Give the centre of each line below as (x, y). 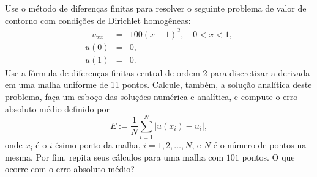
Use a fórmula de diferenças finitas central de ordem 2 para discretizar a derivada (158, 72)
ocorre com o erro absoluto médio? (70, 169)
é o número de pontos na (260, 145)
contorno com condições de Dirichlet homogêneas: (98, 20)
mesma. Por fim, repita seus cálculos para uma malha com (114, 157)
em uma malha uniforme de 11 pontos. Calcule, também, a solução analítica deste (158, 85)
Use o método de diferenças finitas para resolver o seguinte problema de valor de (156, 8)
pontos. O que (268, 157)
